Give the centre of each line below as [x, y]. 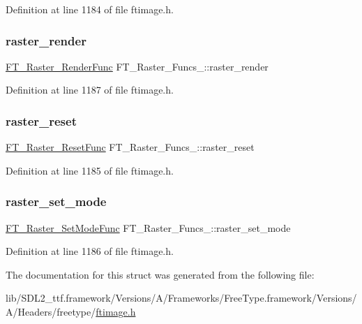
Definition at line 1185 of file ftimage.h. [90, 170]
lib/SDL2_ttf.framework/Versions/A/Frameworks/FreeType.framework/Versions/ [181, 298]
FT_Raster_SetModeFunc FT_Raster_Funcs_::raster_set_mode [148, 227]
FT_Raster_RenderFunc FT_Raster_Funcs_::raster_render [137, 66]
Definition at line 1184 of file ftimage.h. [90, 9]
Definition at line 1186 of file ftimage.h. [90, 251]
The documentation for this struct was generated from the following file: [160, 274]
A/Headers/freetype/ [51, 311]
